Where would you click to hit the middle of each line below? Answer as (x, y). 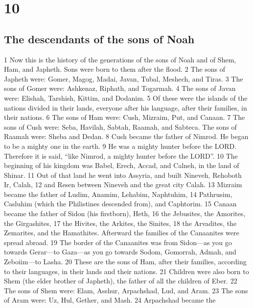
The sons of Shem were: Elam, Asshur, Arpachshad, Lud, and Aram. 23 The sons (126, 290)
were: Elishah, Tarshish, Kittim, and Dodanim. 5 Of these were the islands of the (126, 98)
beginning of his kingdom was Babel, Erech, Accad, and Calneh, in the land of (122, 165)
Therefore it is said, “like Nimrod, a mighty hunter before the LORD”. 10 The (121, 155)
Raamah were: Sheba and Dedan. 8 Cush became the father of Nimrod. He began (126, 136)
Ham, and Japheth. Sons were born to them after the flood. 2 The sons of (115, 69)
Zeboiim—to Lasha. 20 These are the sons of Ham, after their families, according (125, 262)
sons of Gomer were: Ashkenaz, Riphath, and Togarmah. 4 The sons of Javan (120, 88)
